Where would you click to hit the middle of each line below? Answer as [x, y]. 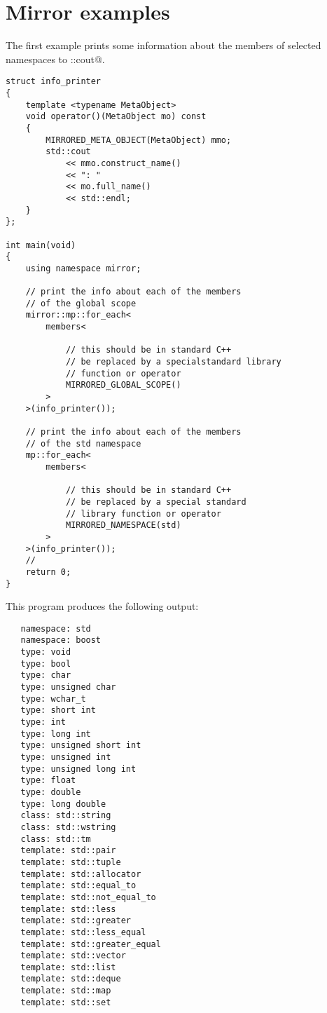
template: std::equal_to [78, 886]
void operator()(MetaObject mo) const [116, 117]
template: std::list [68, 967]
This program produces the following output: [102, 606]
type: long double [63, 804]
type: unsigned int [66, 757]
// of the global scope [81, 303]
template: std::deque [71, 979]
